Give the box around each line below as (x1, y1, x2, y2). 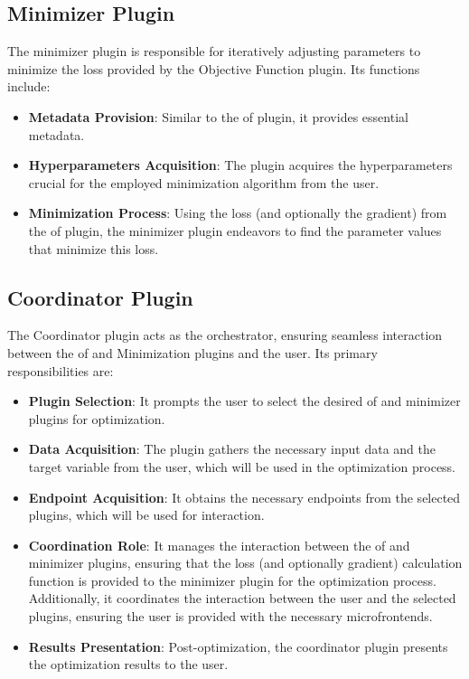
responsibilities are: (7, 361, 114, 380)
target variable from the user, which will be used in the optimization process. (28, 457, 456, 476)
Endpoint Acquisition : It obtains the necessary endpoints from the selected (28, 487, 461, 506)
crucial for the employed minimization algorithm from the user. (28, 173, 380, 192)
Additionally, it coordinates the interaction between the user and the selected (28, 589, 456, 608)
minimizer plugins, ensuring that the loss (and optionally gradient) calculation (28, 553, 463, 572)
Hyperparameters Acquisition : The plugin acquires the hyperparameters (28, 156, 453, 174)
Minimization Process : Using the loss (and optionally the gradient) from (28, 203, 447, 222)
